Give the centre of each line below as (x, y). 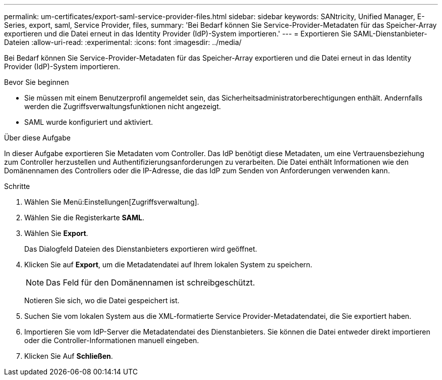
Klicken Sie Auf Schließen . (69, 356)
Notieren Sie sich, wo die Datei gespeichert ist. (102, 300)
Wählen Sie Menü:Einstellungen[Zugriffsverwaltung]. (112, 202)
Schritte (17, 186)
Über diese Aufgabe (37, 138)
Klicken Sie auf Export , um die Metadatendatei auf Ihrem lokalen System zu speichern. (168, 265)
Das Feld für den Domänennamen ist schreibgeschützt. (151, 282)
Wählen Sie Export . (56, 233)
